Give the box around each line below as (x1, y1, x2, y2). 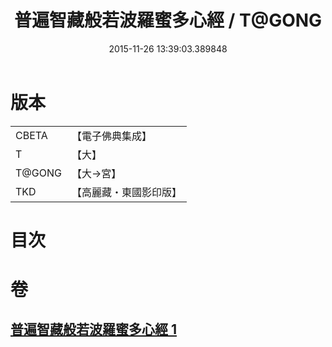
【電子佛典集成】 (71, 129, 152, 143)
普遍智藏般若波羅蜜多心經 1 (10, 321, 178, 338)
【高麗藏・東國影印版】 (71, 185, 182, 199)
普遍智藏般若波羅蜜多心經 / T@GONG (13, 9, 323, 32)
